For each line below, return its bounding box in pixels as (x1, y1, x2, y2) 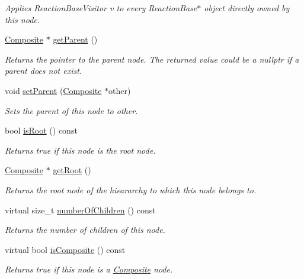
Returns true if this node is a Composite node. (5, 263, 173, 275)
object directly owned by (204, 2, 290, 14)
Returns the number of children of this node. (5, 223, 165, 236)
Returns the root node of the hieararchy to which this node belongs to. (5, 183, 257, 196)
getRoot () (53, 164, 91, 176)
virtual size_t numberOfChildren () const (5, 203, 156, 216)
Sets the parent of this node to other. (5, 104, 138, 116)
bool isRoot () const (5, 124, 78, 137)
